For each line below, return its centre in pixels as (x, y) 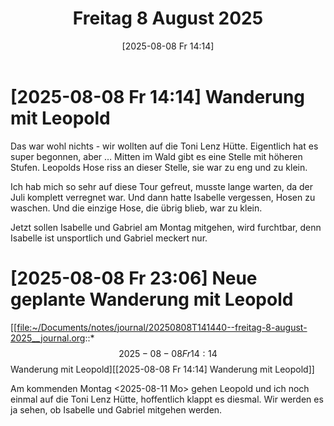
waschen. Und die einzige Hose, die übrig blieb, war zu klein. (136, 208)
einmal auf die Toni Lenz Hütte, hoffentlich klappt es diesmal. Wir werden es (167, 399)
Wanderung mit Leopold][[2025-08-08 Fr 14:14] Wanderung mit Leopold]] (162, 369)
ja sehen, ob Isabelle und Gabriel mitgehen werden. (116, 409)
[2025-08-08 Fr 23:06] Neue (134, 278)
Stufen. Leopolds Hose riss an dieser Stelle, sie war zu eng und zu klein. (159, 167)
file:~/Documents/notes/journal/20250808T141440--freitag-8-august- (162, 327)
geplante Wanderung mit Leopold (152, 299)
